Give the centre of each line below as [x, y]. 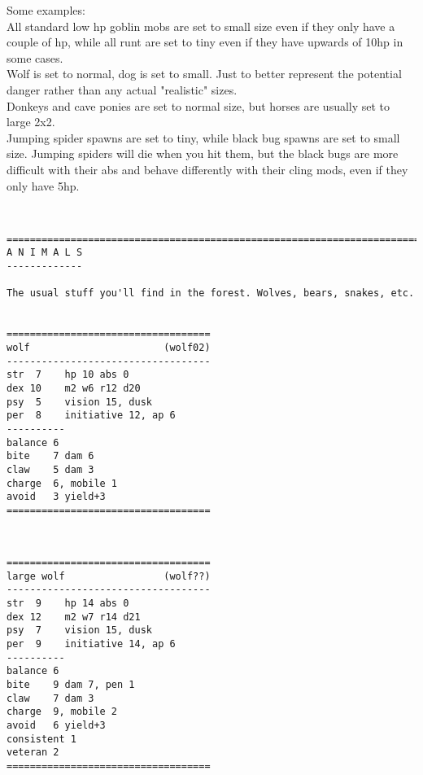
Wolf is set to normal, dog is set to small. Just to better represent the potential [204, 74]
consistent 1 [41, 739]
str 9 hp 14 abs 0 [68, 604]
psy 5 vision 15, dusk [79, 402]
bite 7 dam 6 [50, 456]
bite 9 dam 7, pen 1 [71, 685]
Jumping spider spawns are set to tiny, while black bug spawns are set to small [203, 137]
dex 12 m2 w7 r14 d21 [74, 617]
